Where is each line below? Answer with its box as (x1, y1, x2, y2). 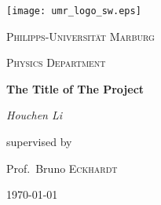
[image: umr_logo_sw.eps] (6, 5, 141, 16)
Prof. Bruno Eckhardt (6, 159, 118, 176)
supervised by (6, 134, 72, 150)
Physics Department (6, 54, 106, 71)
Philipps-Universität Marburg (6, 27, 155, 44)
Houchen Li (6, 107, 63, 123)
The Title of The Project (6, 80, 145, 97)
